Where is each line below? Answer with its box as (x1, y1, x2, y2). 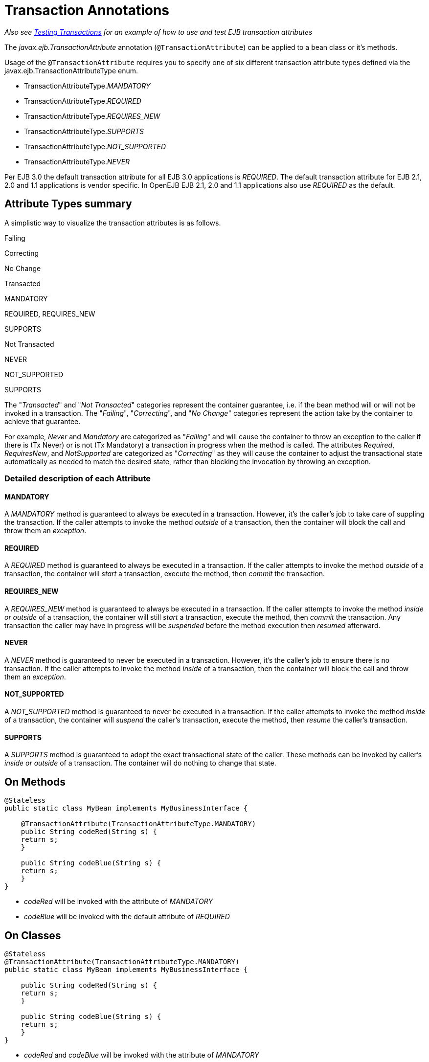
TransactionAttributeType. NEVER (24, 157, 130, 166)
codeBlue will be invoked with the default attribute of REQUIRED (24, 912, 230, 921)
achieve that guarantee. (4, 417, 81, 426)
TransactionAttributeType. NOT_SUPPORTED (24, 142, 166, 151)
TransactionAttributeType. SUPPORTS (24, 127, 144, 136)
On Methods (4, 775, 66, 788)
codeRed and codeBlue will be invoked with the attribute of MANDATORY (24, 1050, 259, 1059)
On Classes (4, 929, 61, 942)
